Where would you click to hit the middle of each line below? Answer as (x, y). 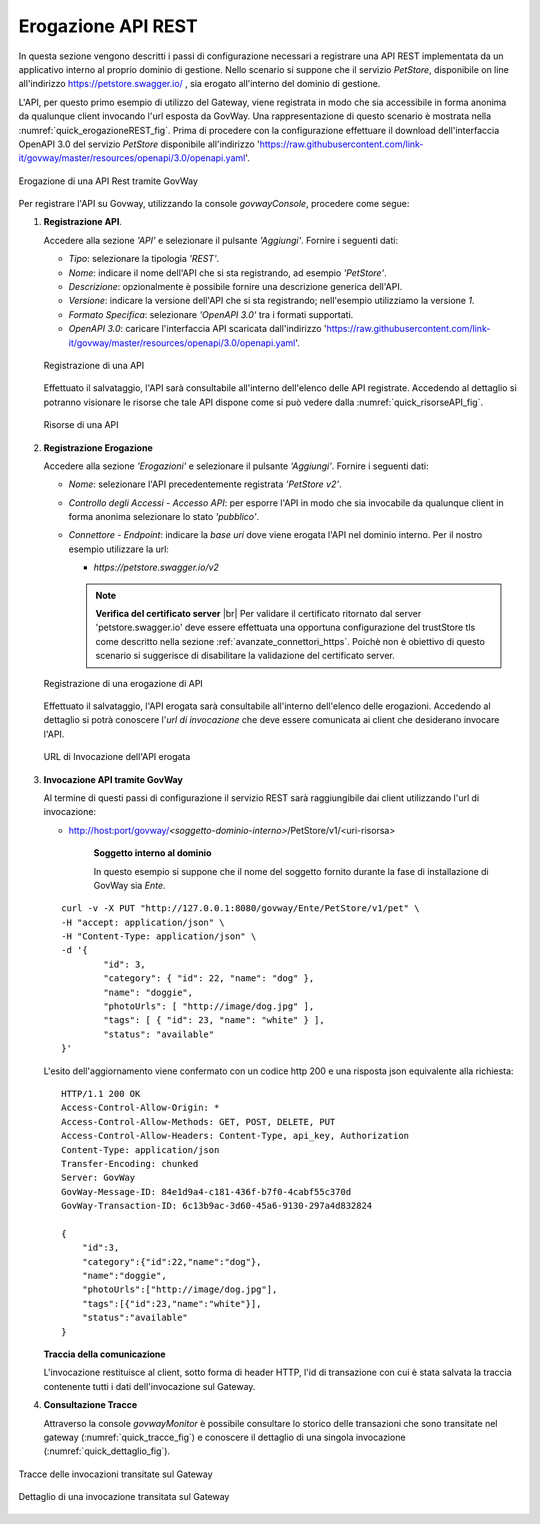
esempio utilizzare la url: (119, 549)
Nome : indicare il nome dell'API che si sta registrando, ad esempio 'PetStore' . (227, 272)
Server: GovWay (98, 1178)
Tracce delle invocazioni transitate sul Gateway (116, 1474)
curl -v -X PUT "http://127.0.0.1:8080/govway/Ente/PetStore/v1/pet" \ (240, 908)
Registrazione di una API (94, 365)
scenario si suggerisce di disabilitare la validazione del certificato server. (245, 656)
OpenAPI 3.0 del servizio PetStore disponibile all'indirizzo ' (139, 144)
